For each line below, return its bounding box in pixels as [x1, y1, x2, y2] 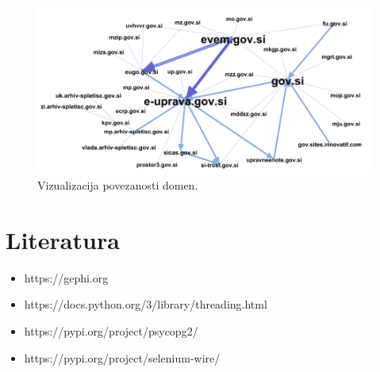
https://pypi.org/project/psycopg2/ [24, 323, 198, 339]
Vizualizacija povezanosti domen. [37, 177, 198, 194]
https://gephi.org [24, 269, 109, 286]
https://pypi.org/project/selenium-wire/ [24, 349, 221, 366]
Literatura [6, 223, 120, 255]
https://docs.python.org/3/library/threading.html [24, 296, 267, 313]
